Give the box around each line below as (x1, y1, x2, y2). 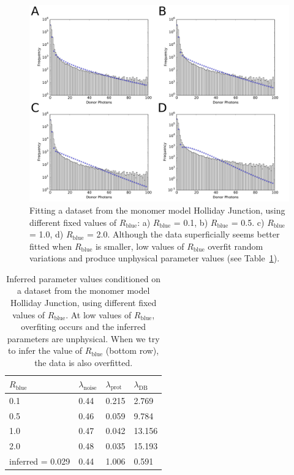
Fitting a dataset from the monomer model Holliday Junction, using (29, 203, 285, 216)
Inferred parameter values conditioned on (6, 272, 161, 285)
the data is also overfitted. (34, 356, 133, 369)
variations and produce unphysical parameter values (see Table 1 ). (29, 252, 280, 264)
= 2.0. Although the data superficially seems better (86, 228, 280, 241)
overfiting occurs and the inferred (21, 320, 146, 333)
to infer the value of (8, 344, 83, 357)
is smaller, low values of (95, 239, 184, 252)
